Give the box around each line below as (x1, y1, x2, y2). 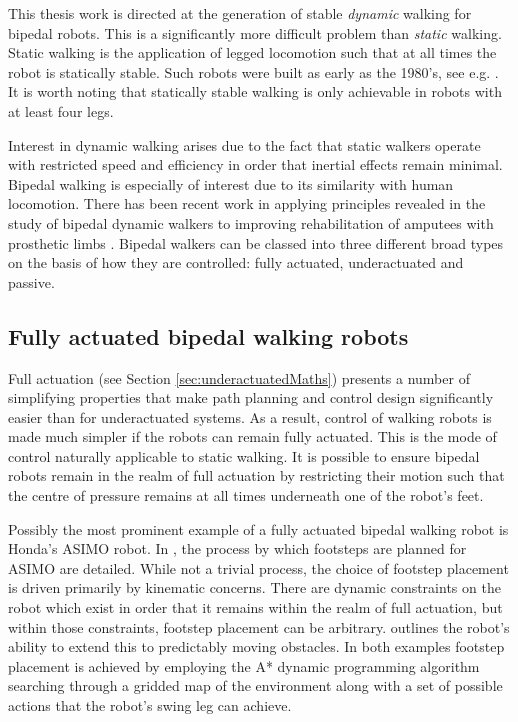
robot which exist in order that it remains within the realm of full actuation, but (8, 597, 503, 618)
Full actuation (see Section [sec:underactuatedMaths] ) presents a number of (8, 367, 470, 388)
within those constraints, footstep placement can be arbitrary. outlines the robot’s (8, 616, 510, 637)
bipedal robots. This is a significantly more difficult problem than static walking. (8, 22, 502, 43)
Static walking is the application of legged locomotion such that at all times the (8, 42, 497, 63)
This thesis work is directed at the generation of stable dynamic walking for (8, 3, 472, 23)
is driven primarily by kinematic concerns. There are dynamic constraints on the (8, 577, 501, 598)
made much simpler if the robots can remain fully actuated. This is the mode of (8, 426, 497, 447)
